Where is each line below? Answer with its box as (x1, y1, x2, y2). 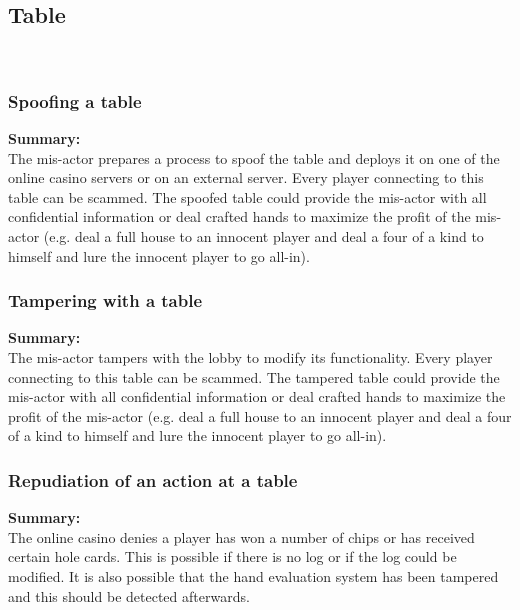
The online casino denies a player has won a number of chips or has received (8, 526, 475, 547)
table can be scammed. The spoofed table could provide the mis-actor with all (8, 186, 487, 207)
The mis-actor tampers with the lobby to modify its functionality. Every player (8, 346, 493, 367)
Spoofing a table (8, 88, 142, 113)
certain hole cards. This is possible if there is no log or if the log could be (8, 546, 457, 567)
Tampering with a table (8, 288, 203, 313)
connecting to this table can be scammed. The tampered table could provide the (8, 366, 500, 387)
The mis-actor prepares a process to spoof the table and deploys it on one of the (8, 147, 500, 168)
